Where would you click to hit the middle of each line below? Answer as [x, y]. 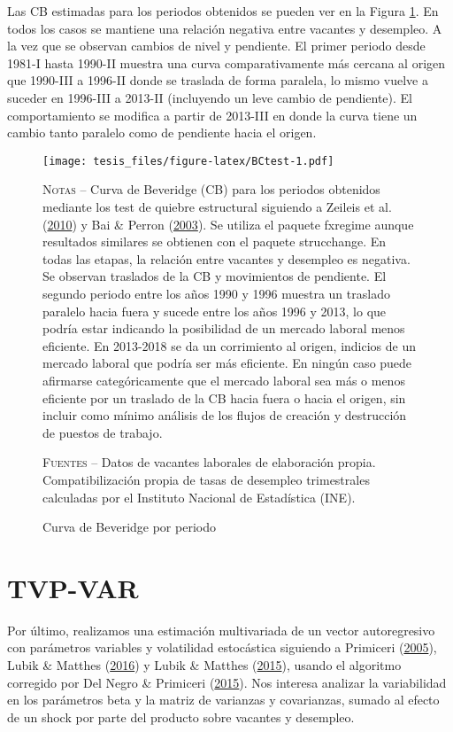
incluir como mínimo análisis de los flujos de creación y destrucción [225, 415]
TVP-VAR [73, 587]
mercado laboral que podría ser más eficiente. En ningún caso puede [227, 363]
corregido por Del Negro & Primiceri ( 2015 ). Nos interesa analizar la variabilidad [227, 682]
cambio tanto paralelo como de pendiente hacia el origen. [162, 132]
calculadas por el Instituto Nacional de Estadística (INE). [199, 497]
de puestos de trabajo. [103, 432]
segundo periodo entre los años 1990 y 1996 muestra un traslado [216, 293]
